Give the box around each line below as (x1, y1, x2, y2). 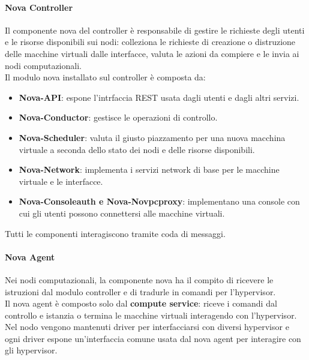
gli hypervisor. (5, 344, 58, 356)
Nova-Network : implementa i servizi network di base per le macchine (19, 163, 280, 176)
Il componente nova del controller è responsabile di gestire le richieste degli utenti (5, 23, 305, 36)
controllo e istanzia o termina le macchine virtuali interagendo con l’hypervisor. (5, 308, 297, 321)
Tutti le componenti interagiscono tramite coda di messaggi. (5, 227, 226, 239)
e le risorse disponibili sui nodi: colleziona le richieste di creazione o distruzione (5, 35, 296, 48)
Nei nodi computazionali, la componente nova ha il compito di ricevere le (5, 273, 274, 286)
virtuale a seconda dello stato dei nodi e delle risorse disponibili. (19, 143, 255, 155)
